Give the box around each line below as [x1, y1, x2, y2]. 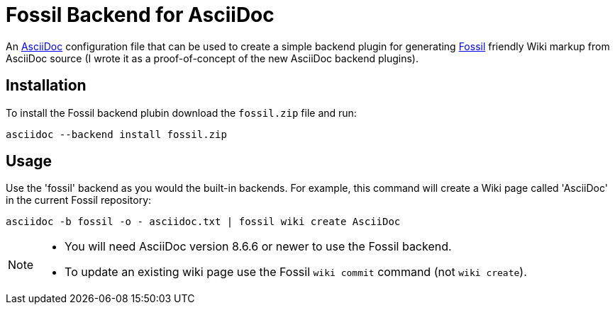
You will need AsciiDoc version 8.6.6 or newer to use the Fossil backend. [65, 239, 452, 254]
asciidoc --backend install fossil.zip [6, 128, 227, 140]
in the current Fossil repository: [6, 194, 152, 207]
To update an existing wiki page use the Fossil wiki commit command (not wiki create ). [65, 265, 527, 280]
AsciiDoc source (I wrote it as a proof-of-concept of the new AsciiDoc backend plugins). [6, 52, 419, 64]
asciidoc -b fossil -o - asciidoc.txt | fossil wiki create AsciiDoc [6, 216, 401, 228]
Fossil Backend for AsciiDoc [6, 3, 275, 27]
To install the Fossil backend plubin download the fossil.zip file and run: [6, 106, 357, 119]
